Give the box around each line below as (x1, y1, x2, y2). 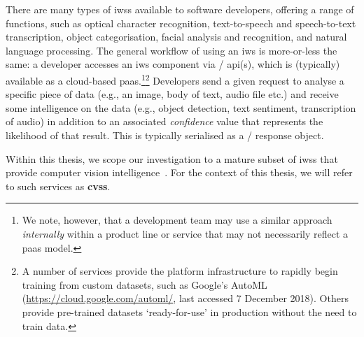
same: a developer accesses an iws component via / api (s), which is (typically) (6, 57, 340, 71)
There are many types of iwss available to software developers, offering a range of (6, 2, 354, 16)
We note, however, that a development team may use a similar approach (22, 213, 332, 227)
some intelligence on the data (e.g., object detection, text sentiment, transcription (6, 100, 356, 115)
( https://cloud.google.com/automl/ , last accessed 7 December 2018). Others (22, 291, 349, 306)
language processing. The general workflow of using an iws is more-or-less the (6, 43, 337, 57)
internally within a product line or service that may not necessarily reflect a (22, 226, 349, 241)
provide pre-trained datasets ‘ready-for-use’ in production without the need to (22, 304, 357, 319)
